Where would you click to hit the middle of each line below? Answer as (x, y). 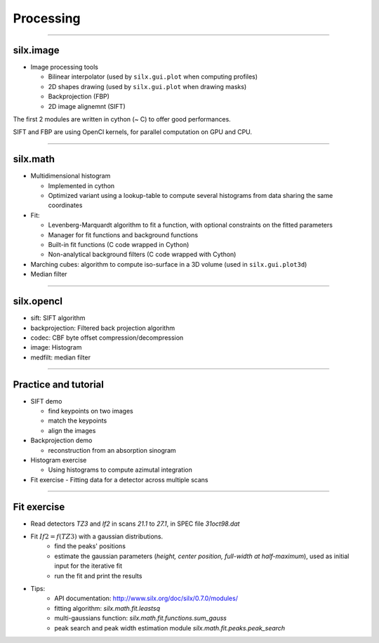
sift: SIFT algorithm (58, 318)
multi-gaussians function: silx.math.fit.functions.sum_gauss (141, 618)
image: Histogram (56, 347)
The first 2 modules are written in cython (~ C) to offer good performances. (122, 119)
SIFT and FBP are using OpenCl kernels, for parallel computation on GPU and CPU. (133, 132)
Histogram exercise (59, 460)
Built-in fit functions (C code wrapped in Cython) (119, 245)
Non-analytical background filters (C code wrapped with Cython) (142, 254)
